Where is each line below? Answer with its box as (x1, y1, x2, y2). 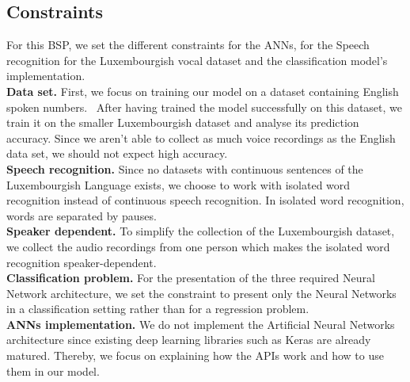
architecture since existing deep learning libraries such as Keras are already (6, 331, 371, 348)
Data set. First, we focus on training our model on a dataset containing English (6, 82, 399, 99)
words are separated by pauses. (6, 207, 157, 223)
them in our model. (6, 362, 100, 379)
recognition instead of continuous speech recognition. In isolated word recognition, (6, 192, 404, 208)
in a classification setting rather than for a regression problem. (6, 300, 309, 317)
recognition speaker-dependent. (6, 254, 157, 270)
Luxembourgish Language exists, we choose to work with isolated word (6, 176, 351, 193)
